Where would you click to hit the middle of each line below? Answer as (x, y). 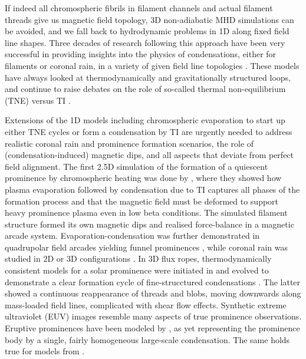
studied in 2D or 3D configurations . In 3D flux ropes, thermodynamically (138, 258)
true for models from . (45, 351)
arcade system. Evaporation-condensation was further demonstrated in (132, 236)
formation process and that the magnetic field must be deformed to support (142, 201)
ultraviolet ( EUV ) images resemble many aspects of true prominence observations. (153, 316)
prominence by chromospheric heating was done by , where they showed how (143, 178)
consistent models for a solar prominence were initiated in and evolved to (137, 270)
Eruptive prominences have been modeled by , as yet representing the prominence (152, 328)
